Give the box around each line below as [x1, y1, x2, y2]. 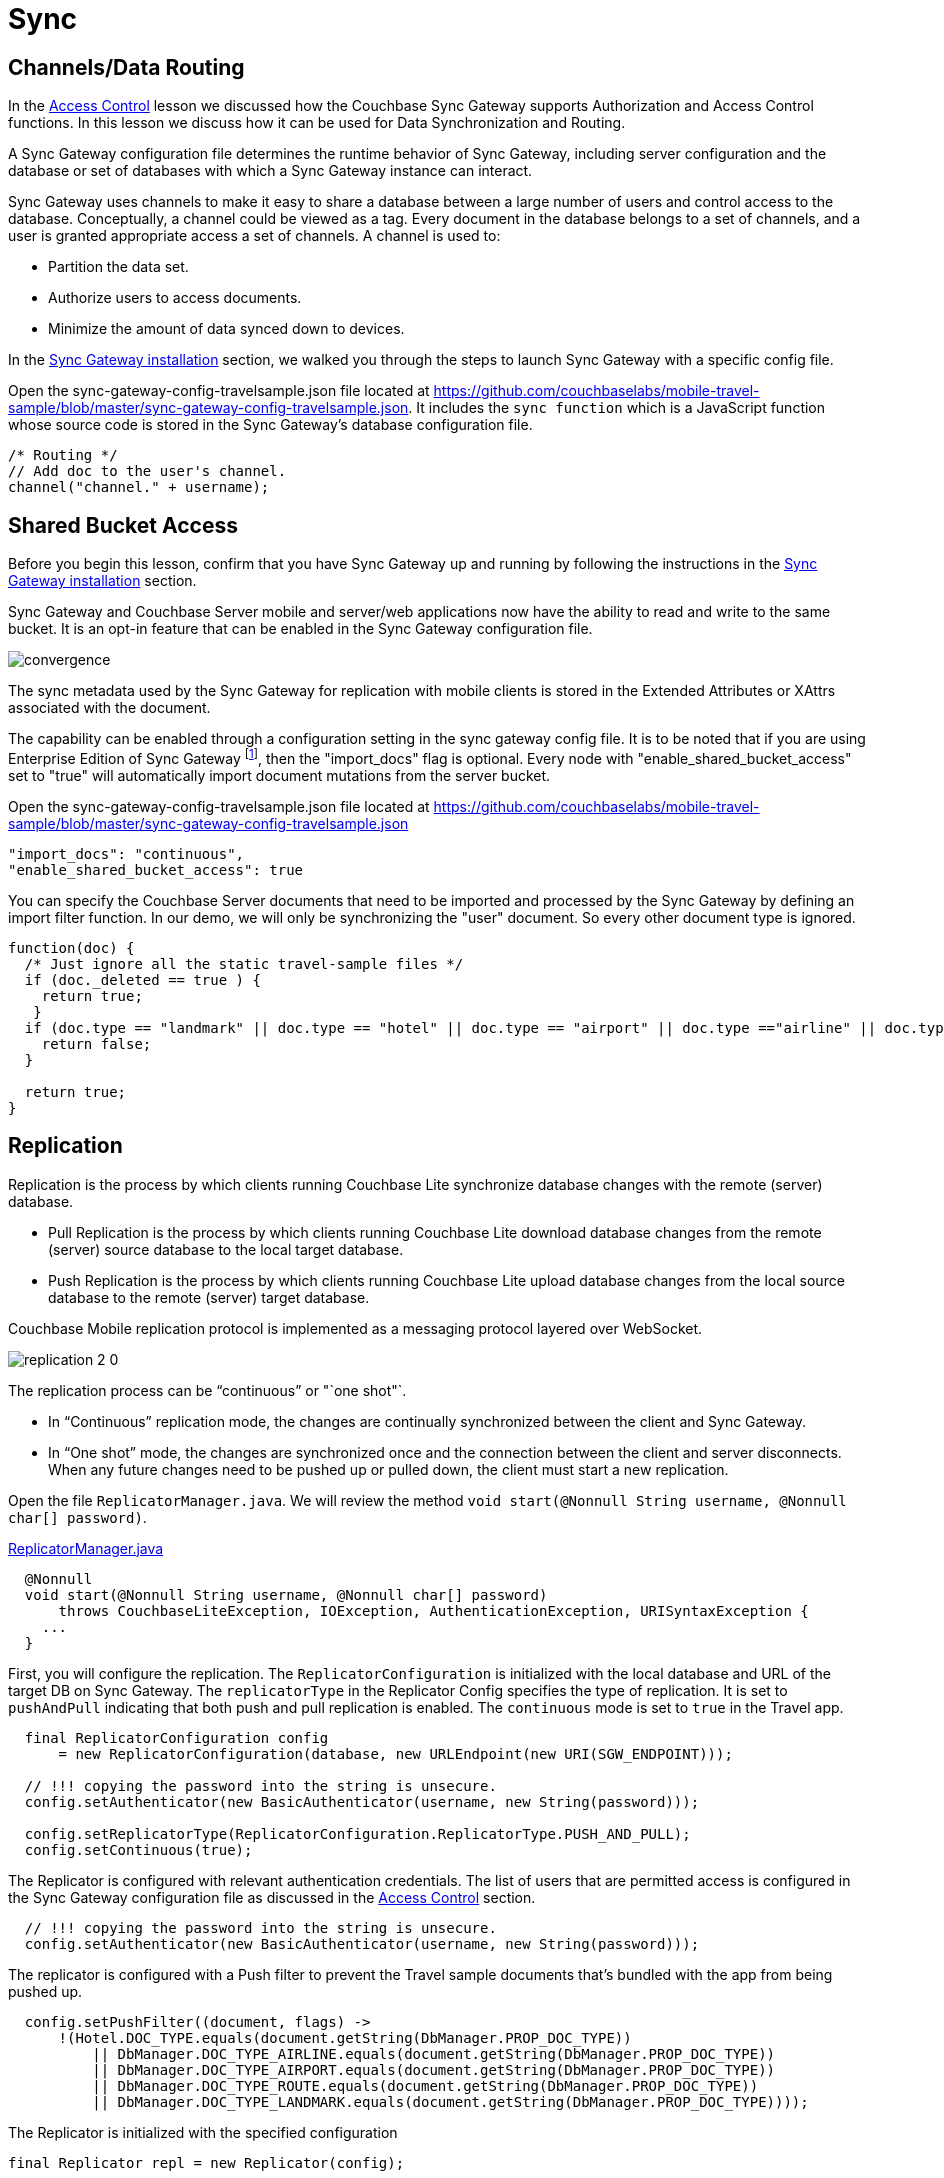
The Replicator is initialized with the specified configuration [8, 2123, 398, 2141]
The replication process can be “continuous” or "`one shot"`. [8, 1381, 407, 1399]
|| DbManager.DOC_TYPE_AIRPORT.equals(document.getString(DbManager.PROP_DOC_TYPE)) [92, 2061, 776, 2078]
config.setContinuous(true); [24, 1841, 253, 1858]
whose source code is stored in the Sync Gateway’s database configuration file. [8, 416, 533, 434]
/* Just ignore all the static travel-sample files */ [24, 955, 464, 972]
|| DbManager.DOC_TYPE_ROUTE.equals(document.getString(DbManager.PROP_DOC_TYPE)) [92, 2077, 759, 2094]
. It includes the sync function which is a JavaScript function [408, 399, 826, 417]
